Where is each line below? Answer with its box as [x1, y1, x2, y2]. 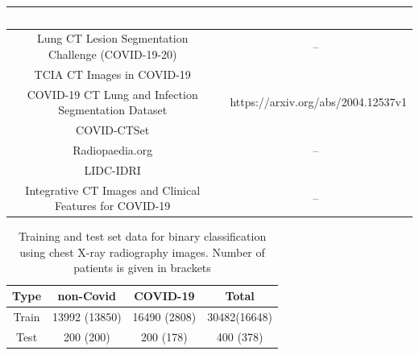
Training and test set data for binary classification [18, 228, 267, 245]
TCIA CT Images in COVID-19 [34, 65, 191, 82]
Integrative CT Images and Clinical [25, 181, 201, 198]
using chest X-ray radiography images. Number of [19, 243, 265, 260]
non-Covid [57, 287, 117, 304]
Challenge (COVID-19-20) [48, 45, 177, 62]
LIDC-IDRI [84, 161, 141, 178]
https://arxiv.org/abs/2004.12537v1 [230, 93, 407, 110]
